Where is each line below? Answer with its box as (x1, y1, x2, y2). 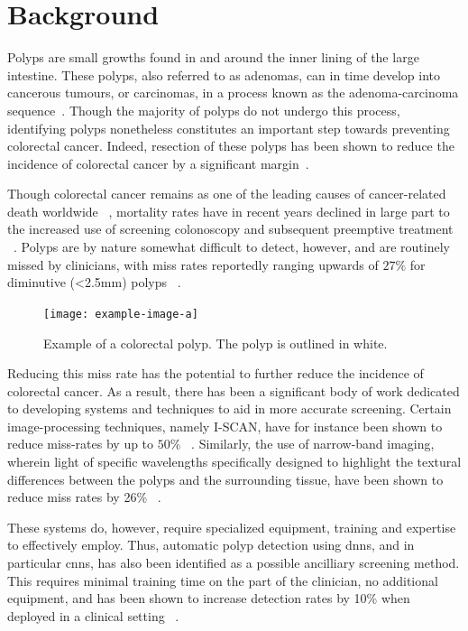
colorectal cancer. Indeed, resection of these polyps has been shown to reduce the (7, 136, 454, 155)
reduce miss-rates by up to (7, 434, 154, 453)
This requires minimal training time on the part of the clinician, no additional (7, 571, 438, 589)
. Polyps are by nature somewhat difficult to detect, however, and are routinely (14, 237, 450, 256)
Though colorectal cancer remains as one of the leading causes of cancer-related (7, 184, 446, 203)
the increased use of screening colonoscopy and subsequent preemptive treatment (7, 219, 454, 238)
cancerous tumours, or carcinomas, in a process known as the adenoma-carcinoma (7, 83, 459, 102)
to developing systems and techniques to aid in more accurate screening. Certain (7, 399, 452, 418)
